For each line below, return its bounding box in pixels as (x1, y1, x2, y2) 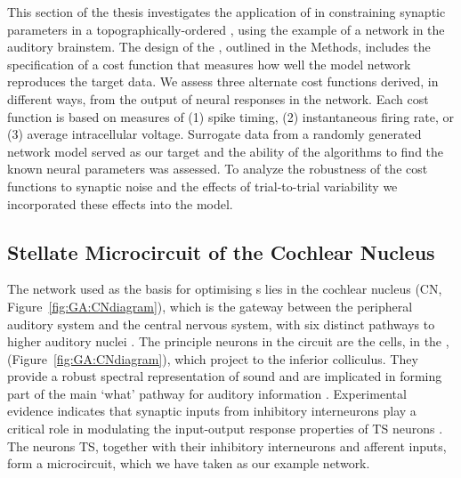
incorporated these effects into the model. (7, 194, 233, 213)
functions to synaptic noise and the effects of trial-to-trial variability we (7, 176, 398, 195)
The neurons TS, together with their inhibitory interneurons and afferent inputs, (7, 436, 447, 455)
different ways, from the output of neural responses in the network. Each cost (7, 89, 429, 108)
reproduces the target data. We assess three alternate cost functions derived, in (7, 72, 439, 91)
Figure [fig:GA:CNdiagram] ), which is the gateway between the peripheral (7, 296, 413, 315)
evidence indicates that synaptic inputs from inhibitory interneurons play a (7, 401, 417, 420)
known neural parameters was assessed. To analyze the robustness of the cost (7, 159, 428, 178)
